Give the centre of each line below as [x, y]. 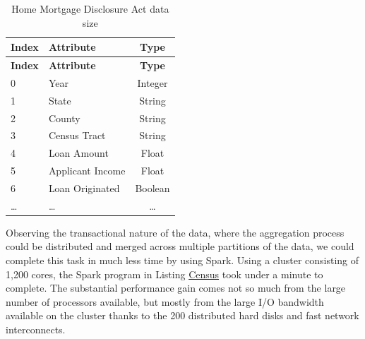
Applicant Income [87, 171]
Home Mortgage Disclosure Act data [90, 8]
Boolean [152, 188]
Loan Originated [84, 188]
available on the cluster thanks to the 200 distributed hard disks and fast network [182, 315]
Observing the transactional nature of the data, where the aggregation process [175, 232]
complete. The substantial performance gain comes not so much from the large [176, 288]
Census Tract [77, 135]
